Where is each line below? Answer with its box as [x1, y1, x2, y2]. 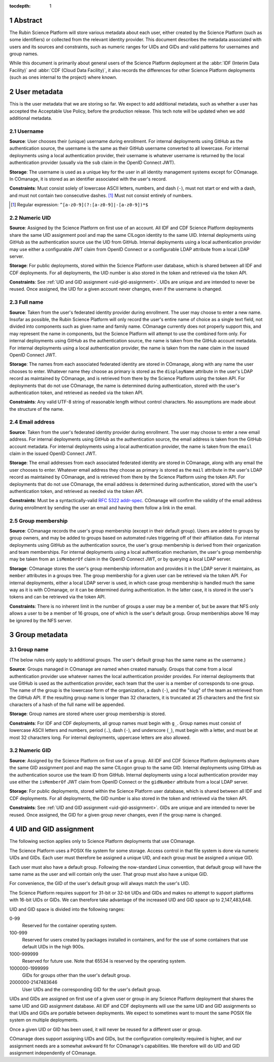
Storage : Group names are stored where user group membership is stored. [9, 711, 166, 717]
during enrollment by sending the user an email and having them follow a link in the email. [9, 505, 197, 511]
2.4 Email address [9, 418, 55, 426]
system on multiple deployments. [9, 1017, 79, 1023]
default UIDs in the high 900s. [22, 944, 85, 950]
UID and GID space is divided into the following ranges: [9, 906, 125, 912]
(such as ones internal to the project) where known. [9, 74, 118, 81]
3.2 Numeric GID [9, 747, 51, 754]
